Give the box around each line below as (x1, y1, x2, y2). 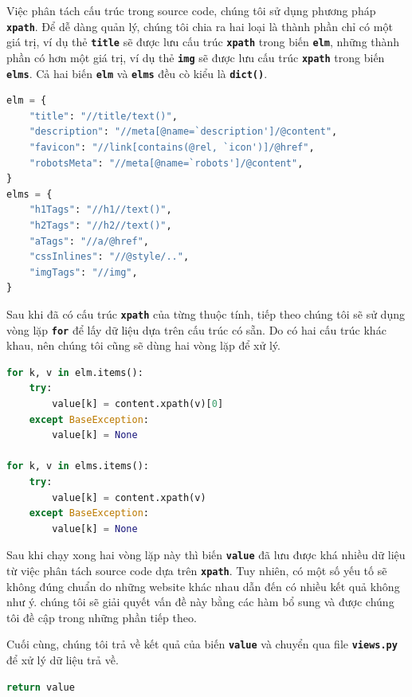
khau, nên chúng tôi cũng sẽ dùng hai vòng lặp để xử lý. (6, 337, 281, 354)
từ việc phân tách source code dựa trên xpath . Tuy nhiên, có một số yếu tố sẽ (6, 562, 387, 579)
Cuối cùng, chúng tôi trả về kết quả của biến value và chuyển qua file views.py (6, 636, 398, 652)
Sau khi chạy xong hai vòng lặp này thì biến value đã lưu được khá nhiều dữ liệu (6, 546, 406, 563)
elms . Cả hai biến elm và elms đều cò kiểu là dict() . (6, 65, 268, 81)
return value (6, 681, 75, 693)
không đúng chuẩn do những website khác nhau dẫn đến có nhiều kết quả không (6, 578, 400, 594)
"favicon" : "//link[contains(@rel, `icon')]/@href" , (29, 142, 315, 153)
